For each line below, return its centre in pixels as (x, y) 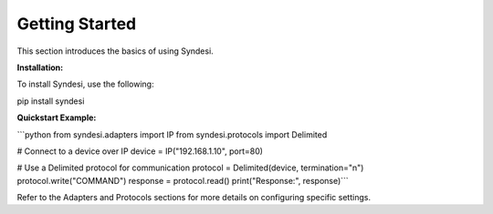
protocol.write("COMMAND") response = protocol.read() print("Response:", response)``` (183, 180)
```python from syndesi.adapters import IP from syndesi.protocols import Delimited (172, 134)
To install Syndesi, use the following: (85, 84)
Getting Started (77, 24)
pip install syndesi (51, 101)
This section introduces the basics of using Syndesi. (115, 51)
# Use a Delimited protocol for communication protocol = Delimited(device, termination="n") (190, 168)
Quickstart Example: (57, 117)
